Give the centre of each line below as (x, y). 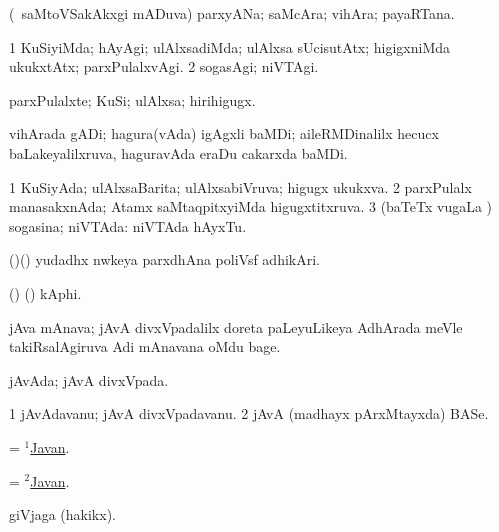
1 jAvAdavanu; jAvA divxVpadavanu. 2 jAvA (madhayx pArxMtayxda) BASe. (249, 413)
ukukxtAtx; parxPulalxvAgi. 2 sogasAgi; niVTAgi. (164, 66)
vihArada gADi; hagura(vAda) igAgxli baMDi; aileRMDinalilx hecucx (224, 133)
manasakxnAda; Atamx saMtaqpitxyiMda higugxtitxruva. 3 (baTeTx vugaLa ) (251, 206)
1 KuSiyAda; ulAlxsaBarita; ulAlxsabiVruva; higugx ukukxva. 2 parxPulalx (240, 186)
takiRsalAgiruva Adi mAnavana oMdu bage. (145, 346)
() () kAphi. (45, 292)
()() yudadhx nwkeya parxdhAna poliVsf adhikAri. (164, 259)
